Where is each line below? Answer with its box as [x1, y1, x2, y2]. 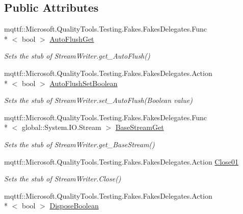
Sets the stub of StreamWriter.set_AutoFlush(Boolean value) [4, 95, 193, 105]
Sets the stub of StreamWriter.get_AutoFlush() [4, 50, 150, 61]
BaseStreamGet [115, 122, 164, 132]
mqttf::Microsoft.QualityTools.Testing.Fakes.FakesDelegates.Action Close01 [4, 156, 239, 167]
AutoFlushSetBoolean [49, 77, 118, 88]
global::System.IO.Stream [21, 122, 101, 132]
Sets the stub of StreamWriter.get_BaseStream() [4, 139, 155, 149]
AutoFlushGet [49, 33, 94, 44]
